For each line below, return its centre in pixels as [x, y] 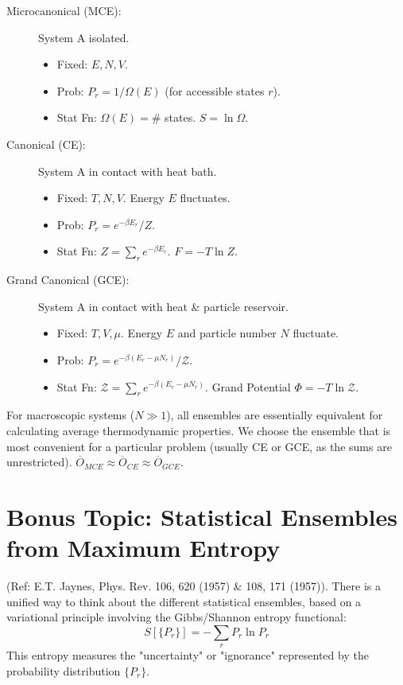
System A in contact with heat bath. [128, 171]
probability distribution [64, 670]
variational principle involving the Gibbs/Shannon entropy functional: [176, 617]
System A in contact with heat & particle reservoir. [163, 306]
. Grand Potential [248, 386]
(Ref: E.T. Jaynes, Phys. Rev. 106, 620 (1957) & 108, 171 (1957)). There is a [194, 586]
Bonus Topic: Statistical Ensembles [202, 516]
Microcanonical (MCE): [64, 10]
